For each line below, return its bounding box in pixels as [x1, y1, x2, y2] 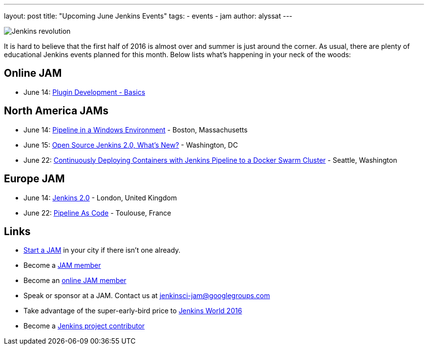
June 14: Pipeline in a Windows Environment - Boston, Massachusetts [23, 125, 248, 134]
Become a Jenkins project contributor [23, 322, 145, 330]
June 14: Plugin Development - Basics [23, 87, 146, 96]
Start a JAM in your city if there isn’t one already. [23, 246, 181, 255]
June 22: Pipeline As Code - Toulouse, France [23, 208, 171, 217]
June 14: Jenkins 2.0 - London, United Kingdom [23, 193, 177, 202]
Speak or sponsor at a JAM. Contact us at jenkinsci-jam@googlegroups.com [23, 291, 270, 300]
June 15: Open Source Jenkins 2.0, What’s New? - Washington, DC [23, 140, 238, 149]
